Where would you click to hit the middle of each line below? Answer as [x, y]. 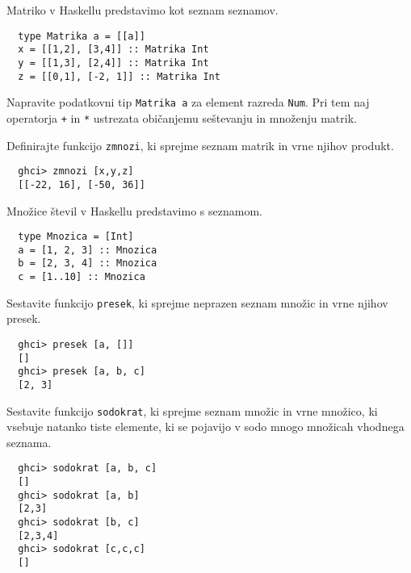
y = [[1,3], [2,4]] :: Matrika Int [113, 63]
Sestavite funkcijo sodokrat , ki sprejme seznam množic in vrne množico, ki [192, 410]
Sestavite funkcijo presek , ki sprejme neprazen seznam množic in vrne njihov [197, 302]
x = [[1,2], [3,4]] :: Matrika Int [113, 50]
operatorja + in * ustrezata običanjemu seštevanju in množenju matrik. [182, 117]
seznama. [29, 442]
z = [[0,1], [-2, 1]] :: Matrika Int [119, 76]
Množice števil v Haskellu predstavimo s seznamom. [134, 210]
